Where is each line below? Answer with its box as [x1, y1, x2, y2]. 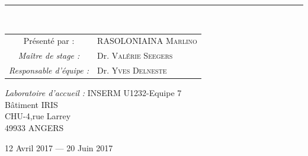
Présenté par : [23, 34, 75, 47]
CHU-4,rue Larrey [5, 110, 71, 122]
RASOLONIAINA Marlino [97, 34, 197, 47]
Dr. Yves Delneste [97, 64, 167, 77]
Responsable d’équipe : [9, 64, 89, 77]
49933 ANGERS [5, 121, 64, 133]
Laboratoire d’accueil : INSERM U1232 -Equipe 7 [5, 87, 182, 99]
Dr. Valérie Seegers [97, 49, 173, 62]
